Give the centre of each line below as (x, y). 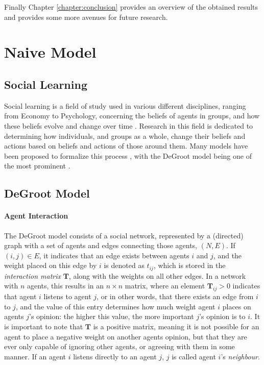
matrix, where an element (165, 286)
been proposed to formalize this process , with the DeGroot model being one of (128, 155)
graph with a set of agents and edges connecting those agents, (101, 245)
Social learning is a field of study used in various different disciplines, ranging (125, 105)
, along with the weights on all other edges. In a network (157, 275)
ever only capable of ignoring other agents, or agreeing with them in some (119, 346)
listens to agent (67, 296)
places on (237, 306)
